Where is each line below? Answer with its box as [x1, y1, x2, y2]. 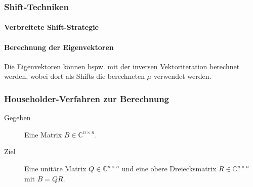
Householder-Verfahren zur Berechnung [4, 92, 170, 105]
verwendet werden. [153, 71, 212, 81]
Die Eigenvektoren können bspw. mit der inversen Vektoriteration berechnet [4, 61, 240, 71]
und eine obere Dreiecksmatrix [121, 163, 217, 174]
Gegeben [4, 112, 31, 123]
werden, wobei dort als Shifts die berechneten [4, 71, 145, 81]
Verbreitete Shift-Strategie [4, 22, 99, 32]
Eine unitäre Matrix [24, 163, 87, 174]
